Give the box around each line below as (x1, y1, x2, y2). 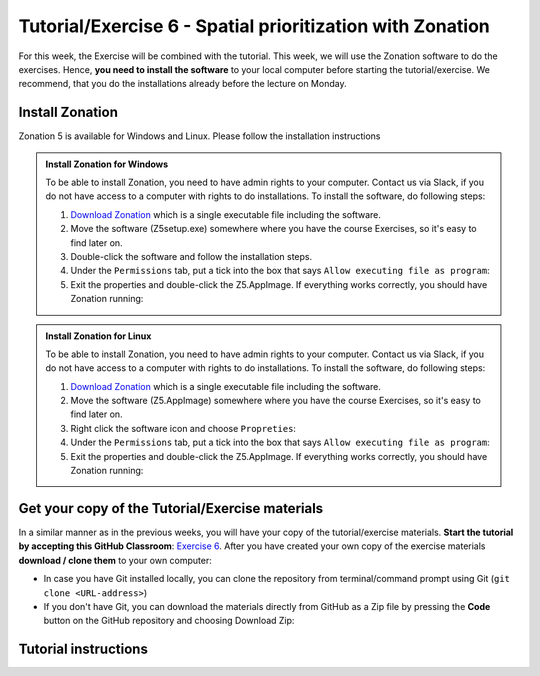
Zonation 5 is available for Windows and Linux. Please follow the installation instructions (18, 130, 381, 142)
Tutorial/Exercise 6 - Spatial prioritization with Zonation (18, 15, 490, 37)
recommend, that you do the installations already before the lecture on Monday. (18, 78, 347, 90)
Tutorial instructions (18, 641, 149, 658)
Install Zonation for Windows (45, 158, 169, 170)
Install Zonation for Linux (45, 330, 152, 342)
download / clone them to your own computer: (18, 554, 212, 566)
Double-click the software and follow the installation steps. (70, 250, 313, 262)
